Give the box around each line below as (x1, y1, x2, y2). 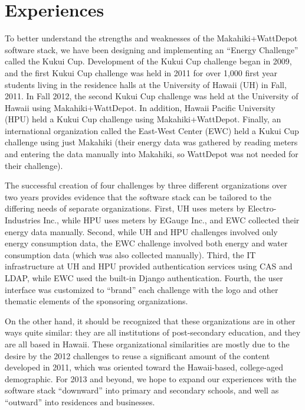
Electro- (247, 202, 277, 214)
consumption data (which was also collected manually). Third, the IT (5, 248, 256, 261)
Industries (5, 214, 41, 226)
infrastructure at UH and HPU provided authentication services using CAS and (5, 260, 293, 272)
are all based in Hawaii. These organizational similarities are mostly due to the (5, 337, 290, 350)
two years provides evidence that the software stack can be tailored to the (5, 190, 271, 203)
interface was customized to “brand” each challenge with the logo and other (5, 283, 278, 295)
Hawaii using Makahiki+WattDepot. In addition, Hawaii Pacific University (5, 101, 276, 113)
